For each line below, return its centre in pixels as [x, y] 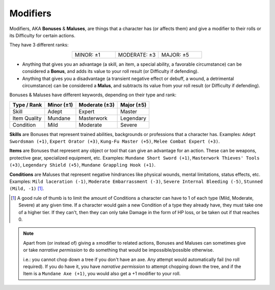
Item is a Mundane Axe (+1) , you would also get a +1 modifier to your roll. [102, 274]
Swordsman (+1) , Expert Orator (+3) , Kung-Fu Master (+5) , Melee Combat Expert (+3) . [115, 141]
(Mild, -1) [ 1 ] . [27, 189]
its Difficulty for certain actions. [43, 35]
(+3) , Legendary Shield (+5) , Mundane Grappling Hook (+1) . [82, 165]
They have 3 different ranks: [39, 45]
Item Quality [27, 118]
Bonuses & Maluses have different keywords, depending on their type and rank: [93, 95]
